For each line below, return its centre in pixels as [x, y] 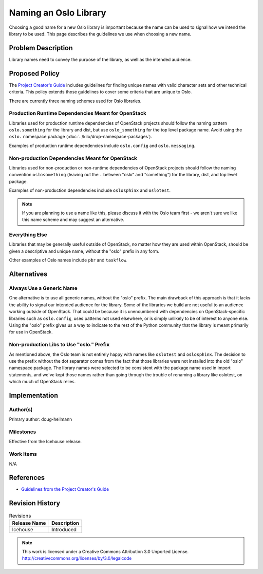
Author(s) [21, 409]
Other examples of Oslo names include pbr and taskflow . [68, 260]
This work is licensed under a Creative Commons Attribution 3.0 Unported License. [105, 552]
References [27, 478]
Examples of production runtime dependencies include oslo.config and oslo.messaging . [102, 146]
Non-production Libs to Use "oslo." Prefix [59, 345]
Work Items [23, 454]
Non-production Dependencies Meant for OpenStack [73, 158]
